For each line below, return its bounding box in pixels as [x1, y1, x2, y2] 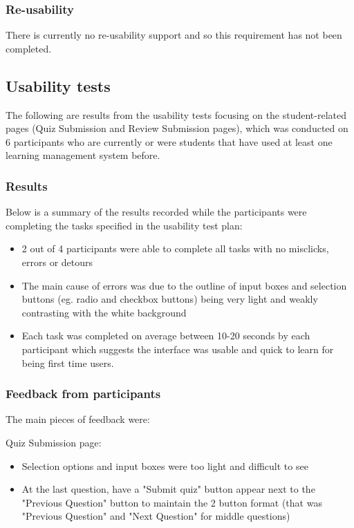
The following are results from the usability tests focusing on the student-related [6, 107, 347, 122]
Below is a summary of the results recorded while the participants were [6, 205, 307, 219]
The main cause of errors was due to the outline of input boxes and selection [21, 278, 347, 292]
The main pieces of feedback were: [6, 412, 150, 426]
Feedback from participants [6, 385, 161, 402]
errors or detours [21, 254, 93, 269]
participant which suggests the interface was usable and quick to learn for [21, 341, 334, 356]
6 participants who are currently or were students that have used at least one [6, 134, 333, 149]
